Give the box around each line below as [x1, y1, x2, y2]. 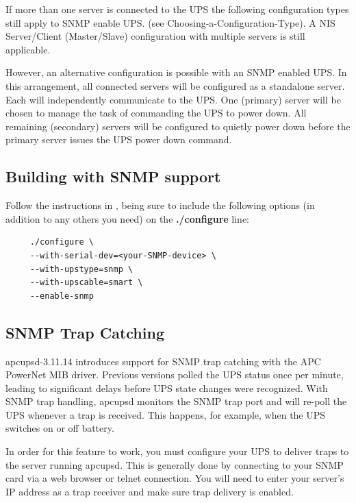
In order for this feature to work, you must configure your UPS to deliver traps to [5, 444, 349, 458]
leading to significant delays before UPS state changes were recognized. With [5, 380, 328, 395]
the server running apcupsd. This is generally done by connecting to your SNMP [5, 457, 344, 471]
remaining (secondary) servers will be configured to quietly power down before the [5, 119, 351, 133]
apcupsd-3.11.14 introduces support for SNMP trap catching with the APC [5, 354, 321, 368]
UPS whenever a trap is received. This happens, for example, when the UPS [5, 407, 326, 421]
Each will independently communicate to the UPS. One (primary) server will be [5, 92, 341, 106]
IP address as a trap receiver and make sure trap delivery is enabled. [5, 484, 294, 498]
